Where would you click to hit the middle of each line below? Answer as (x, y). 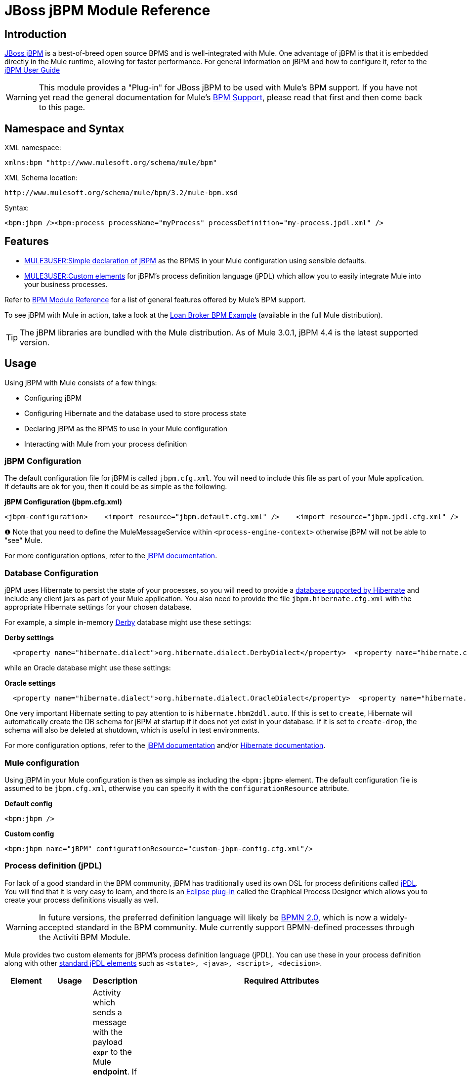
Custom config (29, 833)
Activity (107, 992)
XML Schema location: (41, 178)
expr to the (112, 1052)
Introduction (36, 34)
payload (108, 1042)
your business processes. (66, 284)
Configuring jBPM (53, 398)
